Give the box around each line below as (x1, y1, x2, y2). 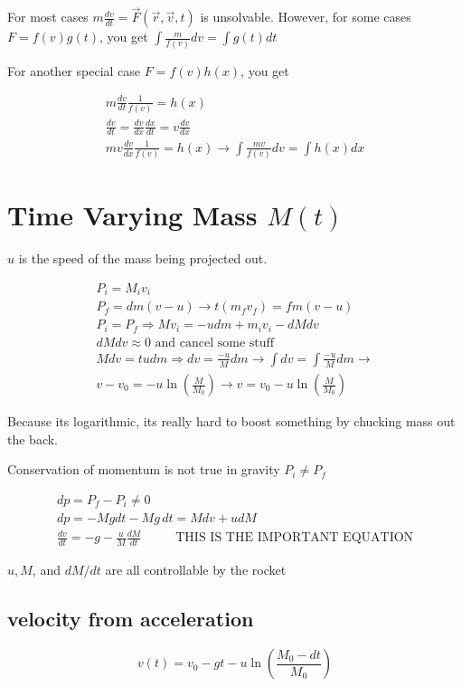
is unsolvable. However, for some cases (200, 7, 411, 26)
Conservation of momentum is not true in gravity (7, 460, 280, 479)
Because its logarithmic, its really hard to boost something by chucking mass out (7, 412, 456, 431)
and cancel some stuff (155, 336, 275, 349)
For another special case (7, 61, 141, 80)
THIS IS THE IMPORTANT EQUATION (175, 531, 414, 545)
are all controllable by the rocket (105, 560, 287, 579)
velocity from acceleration (7, 605, 254, 633)
